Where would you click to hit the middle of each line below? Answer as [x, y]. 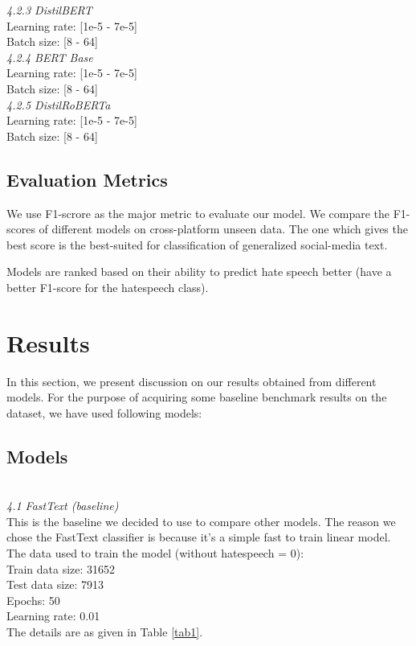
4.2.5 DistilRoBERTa [59, 104]
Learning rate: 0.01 [53, 616]
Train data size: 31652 [61, 568]
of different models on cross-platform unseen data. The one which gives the [223, 229]
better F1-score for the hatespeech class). [108, 287]
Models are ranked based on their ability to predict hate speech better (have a [199, 272]
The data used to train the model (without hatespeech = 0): [155, 553]
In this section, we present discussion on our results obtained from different [192, 381]
